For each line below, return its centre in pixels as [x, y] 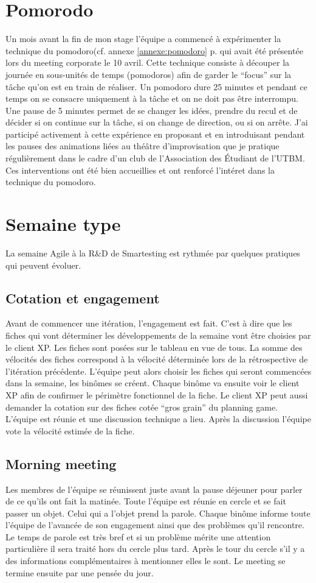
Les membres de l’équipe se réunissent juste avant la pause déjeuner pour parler [154, 489]
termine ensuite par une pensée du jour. [80, 572]
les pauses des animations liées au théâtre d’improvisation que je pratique [143, 146]
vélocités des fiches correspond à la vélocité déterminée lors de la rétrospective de [157, 359]
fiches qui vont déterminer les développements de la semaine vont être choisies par [158, 335]
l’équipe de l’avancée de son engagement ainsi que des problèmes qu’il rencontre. [155, 525]
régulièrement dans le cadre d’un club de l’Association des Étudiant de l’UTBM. [155, 158]
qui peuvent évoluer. [43, 265]
